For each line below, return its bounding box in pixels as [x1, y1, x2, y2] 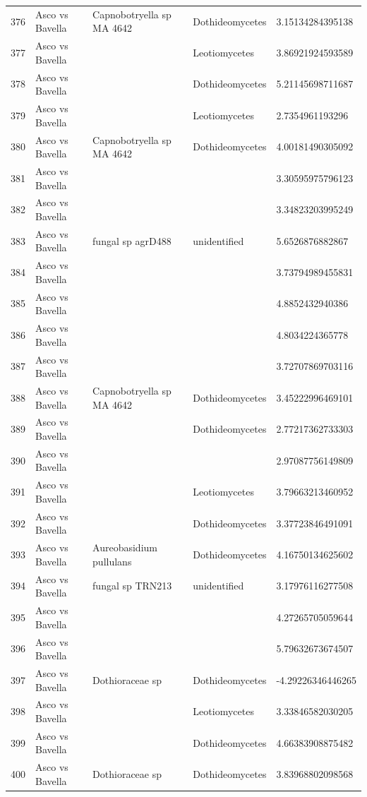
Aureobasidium [92, 540, 157, 555]
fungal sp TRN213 [92, 578, 172, 593]
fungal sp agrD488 [92, 233, 172, 248]
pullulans [92, 553, 132, 568]
